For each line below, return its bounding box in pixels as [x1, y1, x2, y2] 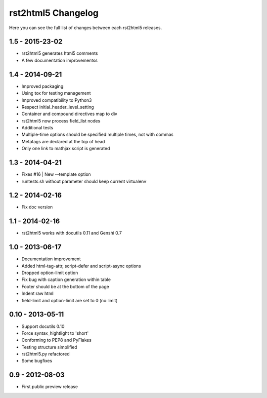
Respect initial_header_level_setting [21, 104, 94, 110]
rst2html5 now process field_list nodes [21, 118, 101, 123]
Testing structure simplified [21, 344, 78, 350]
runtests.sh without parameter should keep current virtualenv [21, 178, 147, 184]
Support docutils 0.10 [21, 323, 65, 329]
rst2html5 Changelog [9, 7, 99, 18]
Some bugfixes [21, 358, 52, 364]
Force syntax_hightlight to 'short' [21, 330, 89, 336]
